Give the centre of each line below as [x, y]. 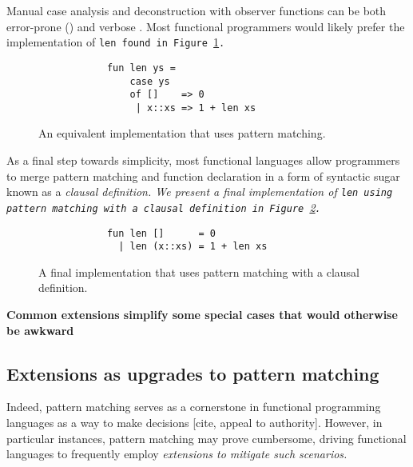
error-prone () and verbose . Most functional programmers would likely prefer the [206, 26]
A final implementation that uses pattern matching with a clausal [199, 271]
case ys [150, 81]
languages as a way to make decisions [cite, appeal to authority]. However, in [195, 423]
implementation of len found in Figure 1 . [116, 42]
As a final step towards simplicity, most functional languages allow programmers [203, 160]
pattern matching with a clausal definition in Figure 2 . [164, 207]
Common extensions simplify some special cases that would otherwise [202, 315]
